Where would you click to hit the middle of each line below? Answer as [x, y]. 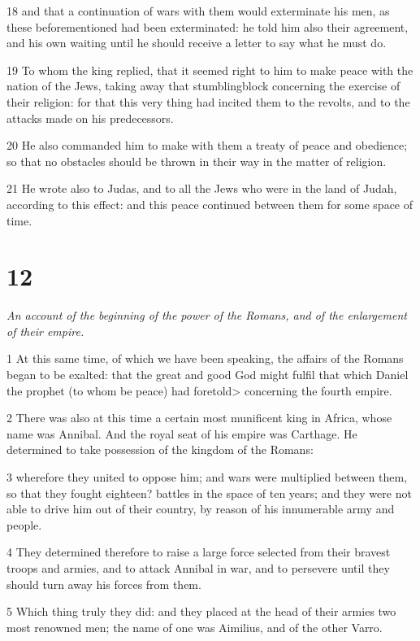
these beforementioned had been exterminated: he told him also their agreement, [208, 26]
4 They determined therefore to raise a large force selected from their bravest [199, 552]
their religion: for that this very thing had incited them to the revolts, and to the [208, 101]
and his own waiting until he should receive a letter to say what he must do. [197, 43]
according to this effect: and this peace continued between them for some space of [210, 204]
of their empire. [45, 331]
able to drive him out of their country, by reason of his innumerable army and [201, 509]
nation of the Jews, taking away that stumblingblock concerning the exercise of [204, 86]
